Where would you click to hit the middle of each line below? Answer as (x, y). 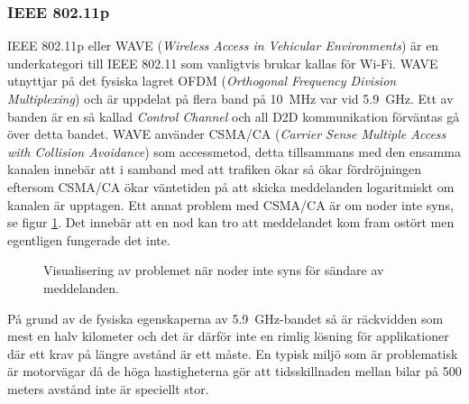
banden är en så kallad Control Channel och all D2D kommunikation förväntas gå (234, 116)
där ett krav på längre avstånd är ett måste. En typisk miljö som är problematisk (233, 353)
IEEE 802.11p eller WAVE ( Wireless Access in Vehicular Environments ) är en (223, 46)
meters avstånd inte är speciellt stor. (108, 388)
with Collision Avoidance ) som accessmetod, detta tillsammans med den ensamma (234, 151)
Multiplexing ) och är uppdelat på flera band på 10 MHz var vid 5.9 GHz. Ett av (230, 98)
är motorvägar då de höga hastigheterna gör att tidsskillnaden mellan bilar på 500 (234, 371)
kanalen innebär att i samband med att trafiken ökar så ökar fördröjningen (214, 169)
